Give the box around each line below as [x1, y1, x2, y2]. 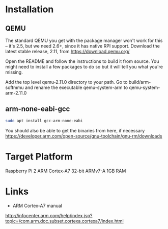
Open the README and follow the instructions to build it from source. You [5, 58, 159, 64]
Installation [5, 4, 54, 15]
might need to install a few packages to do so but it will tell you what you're [5, 64, 163, 70]
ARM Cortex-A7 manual [12, 202, 63, 209]
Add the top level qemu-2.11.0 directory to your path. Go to [5, 79, 128, 85]
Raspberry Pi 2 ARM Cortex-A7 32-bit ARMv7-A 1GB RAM [5, 168, 126, 174]
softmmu [5, 84, 24, 90]
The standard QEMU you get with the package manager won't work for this [5, 37, 163, 43]
